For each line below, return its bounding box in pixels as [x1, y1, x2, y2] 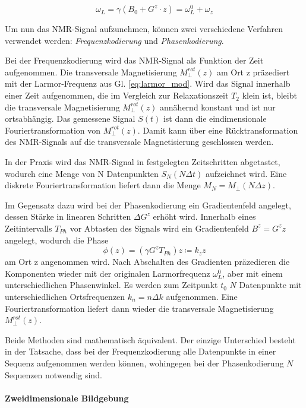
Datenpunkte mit [239, 279, 302, 291]
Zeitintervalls [5, 222, 52, 234]
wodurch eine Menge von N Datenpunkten [5, 167, 159, 179]
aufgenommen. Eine [166, 290, 238, 302]
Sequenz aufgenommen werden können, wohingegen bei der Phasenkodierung [5, 356, 284, 369]
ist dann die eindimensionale [163, 112, 267, 125]
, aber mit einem [222, 267, 283, 279]
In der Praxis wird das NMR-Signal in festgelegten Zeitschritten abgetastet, [5, 156, 280, 168]
